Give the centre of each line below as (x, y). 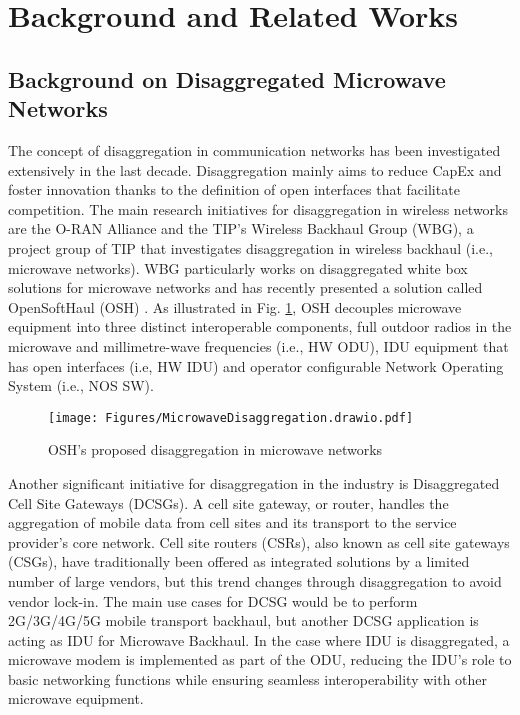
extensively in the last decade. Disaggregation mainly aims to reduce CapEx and (255, 169)
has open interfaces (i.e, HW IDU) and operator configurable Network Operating (256, 365)
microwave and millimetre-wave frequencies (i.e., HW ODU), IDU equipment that (258, 345)
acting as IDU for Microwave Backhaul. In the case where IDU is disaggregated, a (259, 639)
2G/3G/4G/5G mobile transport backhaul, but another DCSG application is (243, 620)
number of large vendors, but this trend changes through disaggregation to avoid (255, 580)
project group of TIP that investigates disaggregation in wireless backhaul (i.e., (250, 247)
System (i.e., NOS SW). (81, 385)
